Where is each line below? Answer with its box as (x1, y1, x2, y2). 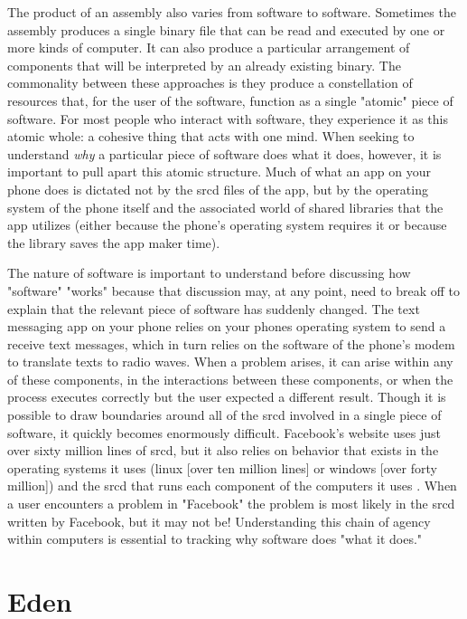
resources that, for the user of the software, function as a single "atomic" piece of (7, 90, 453, 110)
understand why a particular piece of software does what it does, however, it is (7, 144, 442, 163)
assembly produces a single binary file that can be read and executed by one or (7, 20, 445, 39)
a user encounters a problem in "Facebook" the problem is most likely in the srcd (7, 494, 455, 513)
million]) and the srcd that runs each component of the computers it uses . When (7, 476, 457, 495)
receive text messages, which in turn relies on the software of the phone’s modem (7, 334, 455, 353)
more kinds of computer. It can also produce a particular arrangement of (7, 38, 410, 57)
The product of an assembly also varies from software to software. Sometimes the (7, 3, 456, 21)
